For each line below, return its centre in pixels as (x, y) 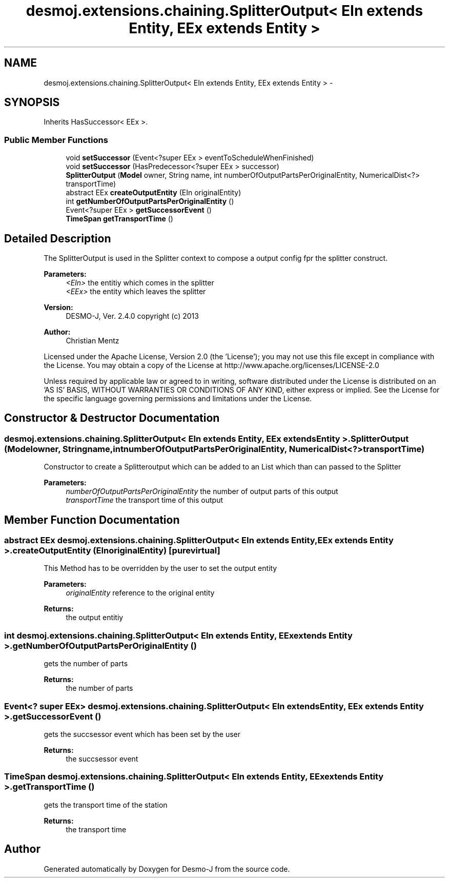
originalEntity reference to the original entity (140, 593)
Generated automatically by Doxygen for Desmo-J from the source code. (167, 869)
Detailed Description (58, 238)
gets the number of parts (86, 664)
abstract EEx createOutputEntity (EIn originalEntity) (154, 193)
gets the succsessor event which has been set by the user (142, 734)
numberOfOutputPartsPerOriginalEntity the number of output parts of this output (202, 491)
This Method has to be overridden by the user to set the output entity (160, 568)
